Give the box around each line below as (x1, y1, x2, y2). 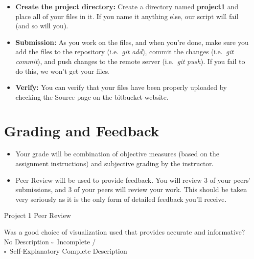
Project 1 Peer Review (4, 210, 71, 220)
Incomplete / (57, 236, 96, 246)
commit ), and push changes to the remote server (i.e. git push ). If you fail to (15, 56, 245, 66)
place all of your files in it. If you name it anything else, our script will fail (15, 11, 239, 21)
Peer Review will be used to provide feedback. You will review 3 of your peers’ (15, 174, 251, 185)
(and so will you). (15, 21, 69, 31)
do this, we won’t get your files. (15, 65, 110, 76)
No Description (4, 236, 49, 246)
